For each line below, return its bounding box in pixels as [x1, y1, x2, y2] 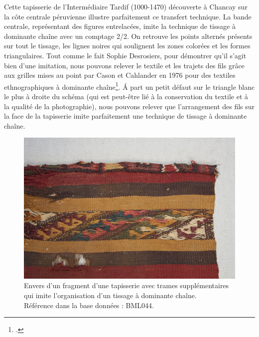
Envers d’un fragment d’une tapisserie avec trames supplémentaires [24, 280, 229, 291]
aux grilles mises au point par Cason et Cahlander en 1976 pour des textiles [4, 70, 236, 80]
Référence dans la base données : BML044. [24, 300, 154, 310]
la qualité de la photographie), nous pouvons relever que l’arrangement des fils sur [4, 101, 255, 111]
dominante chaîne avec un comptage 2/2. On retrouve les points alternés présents [4, 30, 253, 41]
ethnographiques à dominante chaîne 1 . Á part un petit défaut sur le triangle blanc [4, 80, 255, 92]
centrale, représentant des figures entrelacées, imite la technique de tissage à [4, 21, 236, 31]
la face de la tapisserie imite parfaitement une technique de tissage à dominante [4, 111, 247, 121]
